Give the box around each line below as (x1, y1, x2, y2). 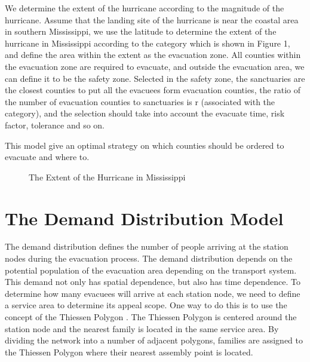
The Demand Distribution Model (5, 205, 284, 230)
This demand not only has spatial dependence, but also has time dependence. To (5, 275, 301, 288)
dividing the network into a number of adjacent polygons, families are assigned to (5, 334, 303, 346)
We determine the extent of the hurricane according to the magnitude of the (5, 2, 284, 14)
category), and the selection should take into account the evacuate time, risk (5, 107, 285, 119)
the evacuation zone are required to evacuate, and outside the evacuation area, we (5, 60, 305, 72)
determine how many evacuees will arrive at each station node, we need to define (5, 287, 300, 299)
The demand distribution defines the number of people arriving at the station (5, 240, 288, 253)
